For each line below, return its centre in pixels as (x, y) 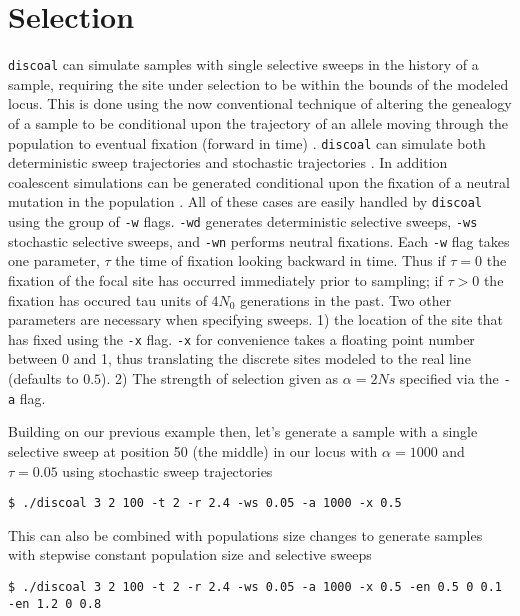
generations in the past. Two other (346, 299)
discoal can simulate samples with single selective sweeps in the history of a (243, 64)
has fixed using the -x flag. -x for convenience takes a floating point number (241, 338)
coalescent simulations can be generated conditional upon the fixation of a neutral (259, 181)
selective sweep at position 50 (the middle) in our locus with (193, 450)
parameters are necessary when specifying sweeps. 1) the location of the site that (255, 319)
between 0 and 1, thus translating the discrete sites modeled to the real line (239, 358)
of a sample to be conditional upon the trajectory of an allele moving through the (258, 122)
